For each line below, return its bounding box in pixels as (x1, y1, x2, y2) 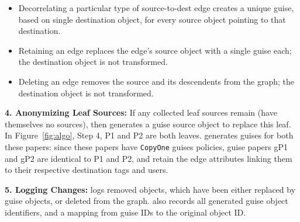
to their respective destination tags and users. (5, 164, 168, 176)
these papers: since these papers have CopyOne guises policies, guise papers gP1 (5, 140, 288, 152)
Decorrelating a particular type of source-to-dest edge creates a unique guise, (18, 2, 294, 13)
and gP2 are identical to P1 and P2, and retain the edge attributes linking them (5, 152, 292, 164)
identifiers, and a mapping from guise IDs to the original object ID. (5, 206, 246, 218)
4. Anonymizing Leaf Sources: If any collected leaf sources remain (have (5, 106, 277, 119)
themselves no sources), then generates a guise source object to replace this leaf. (5, 117, 291, 130)
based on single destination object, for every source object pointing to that (18, 13, 286, 25)
